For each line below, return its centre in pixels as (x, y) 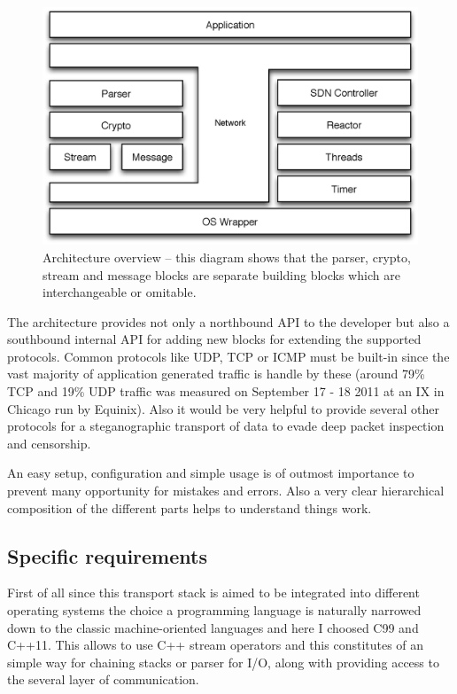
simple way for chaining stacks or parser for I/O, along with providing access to (223, 662)
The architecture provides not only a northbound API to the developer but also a (228, 321)
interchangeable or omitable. (120, 292)
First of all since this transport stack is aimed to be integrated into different (213, 593)
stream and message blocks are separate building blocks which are (221, 274)
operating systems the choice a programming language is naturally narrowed (214, 610)
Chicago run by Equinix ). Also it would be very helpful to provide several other (223, 408)
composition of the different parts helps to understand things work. (190, 507)
